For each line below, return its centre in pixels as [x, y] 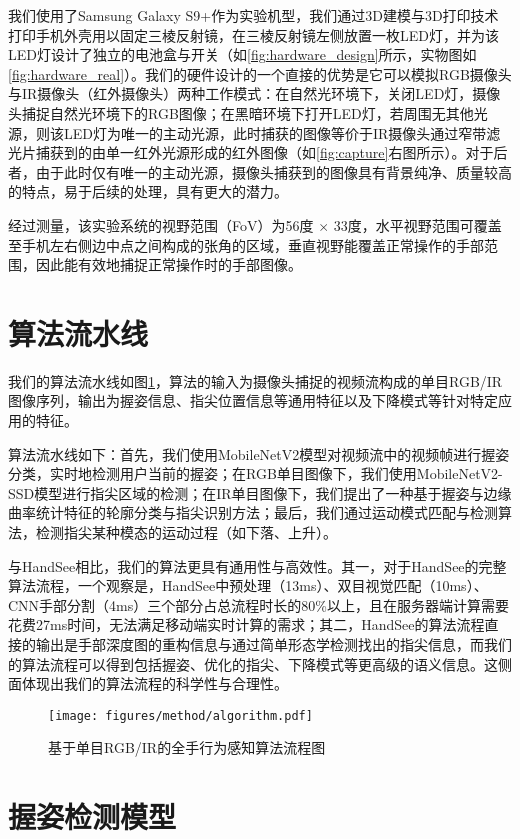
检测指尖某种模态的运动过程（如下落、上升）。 [186, 532]
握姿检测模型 [92, 816]
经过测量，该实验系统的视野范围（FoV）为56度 [161, 224]
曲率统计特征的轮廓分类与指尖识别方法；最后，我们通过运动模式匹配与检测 [253, 512]
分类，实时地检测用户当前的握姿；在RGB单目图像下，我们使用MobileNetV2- [255, 473]
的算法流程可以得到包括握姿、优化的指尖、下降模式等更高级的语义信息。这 [253, 663]
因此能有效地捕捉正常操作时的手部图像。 [168, 264]
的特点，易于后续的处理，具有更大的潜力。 [148, 191]
